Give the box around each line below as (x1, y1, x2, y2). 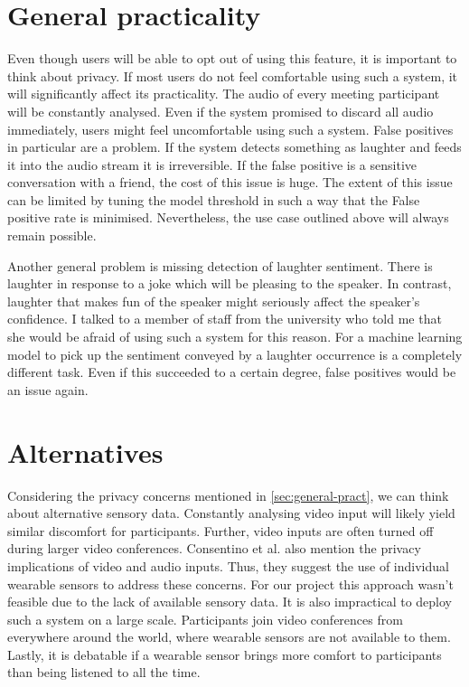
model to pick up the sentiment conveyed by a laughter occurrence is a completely (7, 344, 463, 363)
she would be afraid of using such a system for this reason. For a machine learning (7, 327, 463, 346)
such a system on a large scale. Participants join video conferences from (7, 609, 403, 628)
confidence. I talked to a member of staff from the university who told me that (7, 309, 442, 328)
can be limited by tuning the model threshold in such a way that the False (7, 190, 420, 209)
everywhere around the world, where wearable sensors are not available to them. (7, 627, 451, 646)
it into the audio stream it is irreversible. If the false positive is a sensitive (7, 155, 417, 174)
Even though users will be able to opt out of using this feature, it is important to (7, 49, 457, 68)
